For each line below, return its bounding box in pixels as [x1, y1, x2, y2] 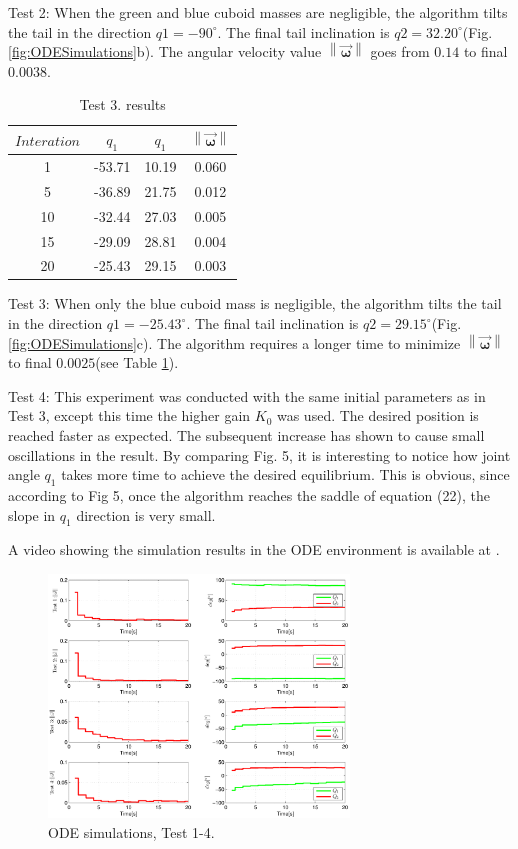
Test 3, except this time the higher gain [8, 405, 251, 426]
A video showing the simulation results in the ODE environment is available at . [8, 539, 500, 560]
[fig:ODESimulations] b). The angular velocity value [8, 41, 322, 62]
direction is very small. [76, 504, 216, 525]
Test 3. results [79, 94, 166, 115]
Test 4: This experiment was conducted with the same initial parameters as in [8, 385, 486, 406]
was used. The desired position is [276, 405, 479, 426]
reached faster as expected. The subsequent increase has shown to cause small [8, 425, 485, 446]
